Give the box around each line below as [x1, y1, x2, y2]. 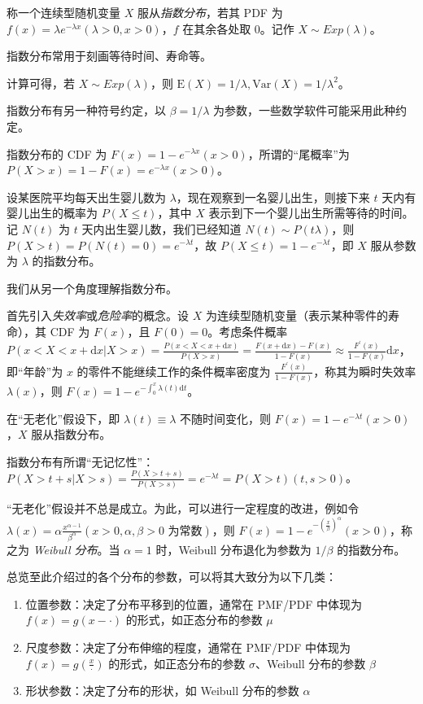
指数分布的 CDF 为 [7, 145, 107, 162]
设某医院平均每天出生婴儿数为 [7, 188, 166, 205]
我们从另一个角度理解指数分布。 [7, 279, 177, 296]
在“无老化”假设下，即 [7, 409, 120, 426]
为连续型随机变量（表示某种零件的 [205, 307, 388, 324]
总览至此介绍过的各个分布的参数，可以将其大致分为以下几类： [7, 568, 337, 585]
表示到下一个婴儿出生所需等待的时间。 [208, 204, 414, 221]
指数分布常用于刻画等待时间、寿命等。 [7, 47, 211, 64]
